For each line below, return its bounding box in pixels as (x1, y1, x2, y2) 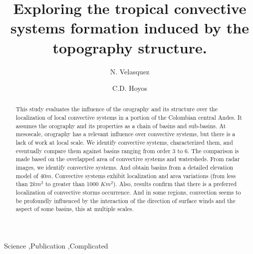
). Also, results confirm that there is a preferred (113, 180, 237, 188)
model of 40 (15, 171, 46, 180)
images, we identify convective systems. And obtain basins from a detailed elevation (15, 163, 234, 172)
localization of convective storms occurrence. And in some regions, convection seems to (15, 188, 241, 197)
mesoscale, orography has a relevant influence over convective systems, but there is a (15, 130, 236, 138)
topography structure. (52, 37, 207, 57)
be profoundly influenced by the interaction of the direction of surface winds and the (15, 196, 236, 205)
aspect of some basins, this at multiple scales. (15, 205, 134, 213)
